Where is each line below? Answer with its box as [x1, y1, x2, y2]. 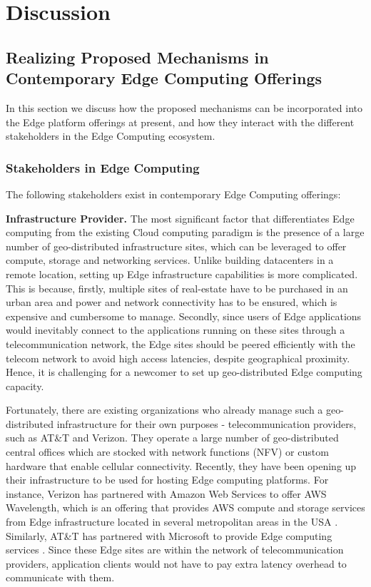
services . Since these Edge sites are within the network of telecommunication [6, 542, 344, 557]
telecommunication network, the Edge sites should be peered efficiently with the [6, 336, 355, 351]
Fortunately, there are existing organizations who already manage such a [6, 402, 323, 417]
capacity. [6, 378, 44, 393]
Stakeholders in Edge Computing [6, 158, 200, 176]
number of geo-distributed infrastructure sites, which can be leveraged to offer [6, 238, 347, 253]
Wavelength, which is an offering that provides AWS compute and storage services [6, 500, 365, 515]
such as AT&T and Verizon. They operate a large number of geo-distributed [6, 430, 339, 445]
